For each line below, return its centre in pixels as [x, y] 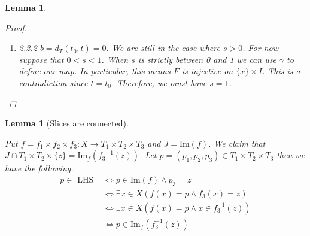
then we [291, 155]
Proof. [16, 27]
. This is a [281, 71]
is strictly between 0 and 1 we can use [207, 59]
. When [115, 59]
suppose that [41, 59]
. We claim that [237, 143]
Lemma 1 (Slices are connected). [67, 123]
